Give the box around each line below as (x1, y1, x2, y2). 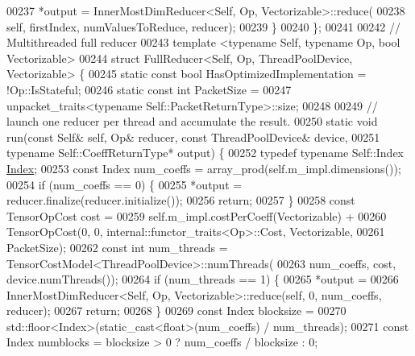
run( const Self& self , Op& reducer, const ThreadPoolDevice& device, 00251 (6, 128, 380, 145)
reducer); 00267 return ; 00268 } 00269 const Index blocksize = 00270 (6, 302, 347, 319)
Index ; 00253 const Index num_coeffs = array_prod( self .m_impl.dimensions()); (6, 159, 401, 176)
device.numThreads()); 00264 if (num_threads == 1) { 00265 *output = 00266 (6, 271, 399, 288)
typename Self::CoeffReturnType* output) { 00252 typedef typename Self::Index (6, 144, 405, 161)
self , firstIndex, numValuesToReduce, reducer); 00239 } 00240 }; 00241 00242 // (6, 18, 400, 35)
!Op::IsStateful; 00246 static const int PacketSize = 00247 (6, 81, 292, 97)
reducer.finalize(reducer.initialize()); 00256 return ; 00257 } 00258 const (6, 192, 355, 209)
